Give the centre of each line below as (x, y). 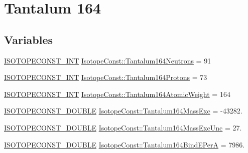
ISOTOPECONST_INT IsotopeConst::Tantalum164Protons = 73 (106, 77)
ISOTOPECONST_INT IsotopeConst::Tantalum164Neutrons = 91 (108, 60)
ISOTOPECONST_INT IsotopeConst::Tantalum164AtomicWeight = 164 (117, 94)
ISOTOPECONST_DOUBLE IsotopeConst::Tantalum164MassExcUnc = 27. (123, 127)
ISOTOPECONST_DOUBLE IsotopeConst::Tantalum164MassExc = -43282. (123, 111)
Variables (29, 39)
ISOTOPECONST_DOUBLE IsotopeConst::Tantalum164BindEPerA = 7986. (125, 144)
